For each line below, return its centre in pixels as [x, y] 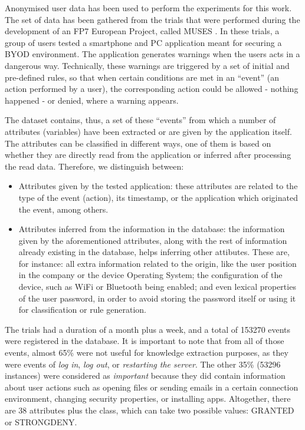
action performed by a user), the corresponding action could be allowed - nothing [152, 89]
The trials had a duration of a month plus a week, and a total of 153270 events [148, 329]
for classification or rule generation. [82, 310]
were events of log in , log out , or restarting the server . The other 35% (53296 [143, 364]
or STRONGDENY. [41, 421]
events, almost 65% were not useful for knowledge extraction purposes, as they [147, 353]
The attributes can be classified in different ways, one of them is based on [138, 143]
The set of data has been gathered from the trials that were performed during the [152, 19]
